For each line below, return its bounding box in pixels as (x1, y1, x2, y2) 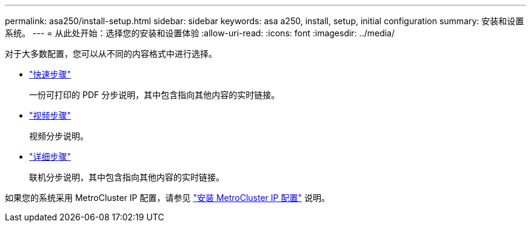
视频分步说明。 (29, 131, 88, 141)
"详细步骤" (29, 151, 72, 162)
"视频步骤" (29, 110, 72, 120)
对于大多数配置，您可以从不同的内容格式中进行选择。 (5, 48, 217, 59)
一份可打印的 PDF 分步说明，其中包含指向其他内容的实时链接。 (29, 90, 280, 100)
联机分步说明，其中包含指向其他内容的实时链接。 (29, 172, 224, 182)
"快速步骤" (29, 69, 72, 79)
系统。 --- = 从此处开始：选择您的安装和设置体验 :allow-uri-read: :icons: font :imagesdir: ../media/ (5, 28, 395, 38)
